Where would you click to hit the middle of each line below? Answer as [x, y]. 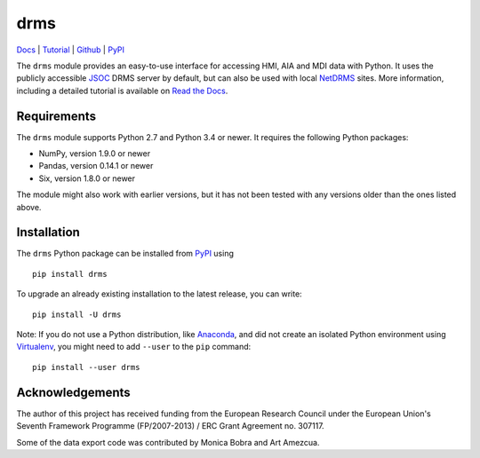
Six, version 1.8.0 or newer [87, 178]
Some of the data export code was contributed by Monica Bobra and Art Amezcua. [168, 442]
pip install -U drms [77, 314]
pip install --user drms [86, 367]
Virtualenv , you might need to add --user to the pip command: [134, 347]
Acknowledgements [73, 392]
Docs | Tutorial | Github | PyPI [70, 50]
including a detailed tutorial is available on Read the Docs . [122, 91]
